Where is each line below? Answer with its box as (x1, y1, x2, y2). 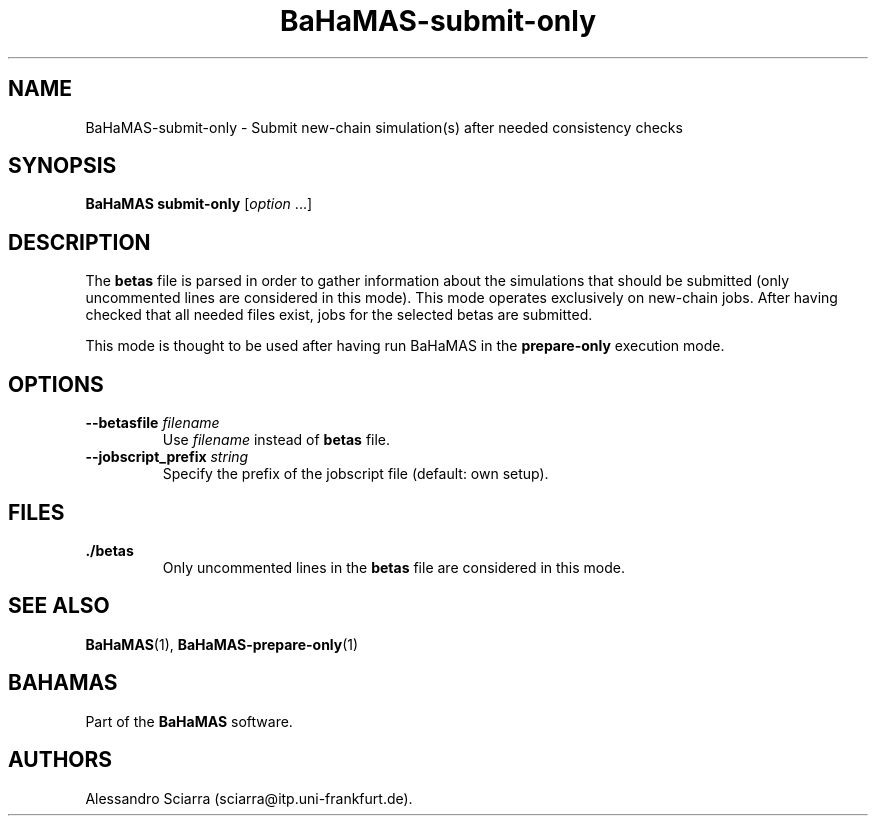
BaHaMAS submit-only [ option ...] (85, 195, 313, 213)
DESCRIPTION (8, 229, 151, 255)
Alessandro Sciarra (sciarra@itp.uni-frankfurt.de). (85, 789, 413, 807)
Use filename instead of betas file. (162, 431, 391, 449)
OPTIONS (8, 371, 104, 397)
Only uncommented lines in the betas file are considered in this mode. (162, 558, 625, 576)
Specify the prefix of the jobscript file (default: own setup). (162, 465, 549, 483)
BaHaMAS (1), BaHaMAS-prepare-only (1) (85, 635, 359, 653)
